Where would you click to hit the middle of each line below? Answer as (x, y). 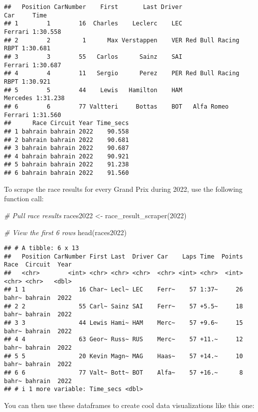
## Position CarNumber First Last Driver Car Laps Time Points (124, 256)
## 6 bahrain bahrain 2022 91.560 (66, 173)
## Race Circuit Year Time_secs (66, 123)
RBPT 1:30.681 (27, 49)
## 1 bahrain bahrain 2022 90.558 (66, 131)
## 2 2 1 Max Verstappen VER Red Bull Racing (122, 40)
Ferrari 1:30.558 (33, 32)
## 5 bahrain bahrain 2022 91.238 (66, 165)
